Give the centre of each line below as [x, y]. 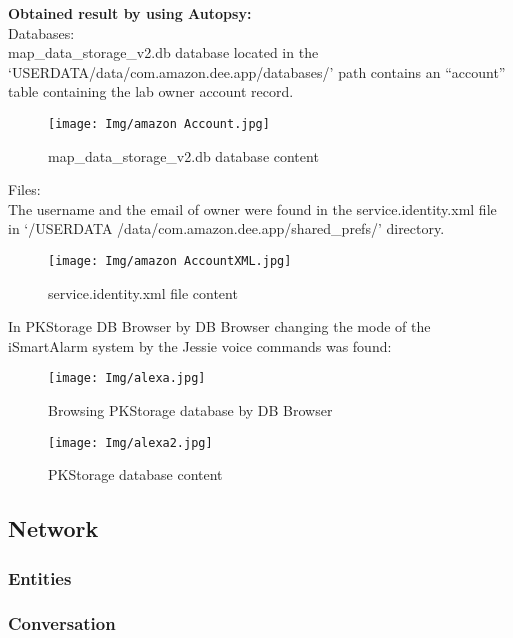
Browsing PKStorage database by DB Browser [190, 410]
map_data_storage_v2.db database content [183, 155]
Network [53, 528]
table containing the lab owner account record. [151, 91]
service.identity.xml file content [143, 292]
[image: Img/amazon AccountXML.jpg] [170, 261]
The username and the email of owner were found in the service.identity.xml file [252, 208]
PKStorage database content [135, 474]
